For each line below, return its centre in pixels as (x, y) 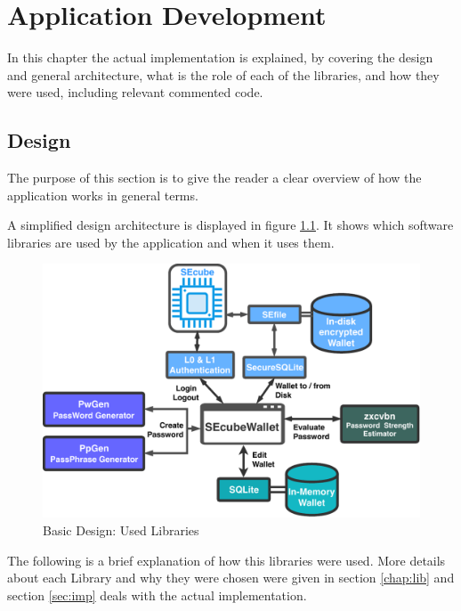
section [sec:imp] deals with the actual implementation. (157, 595)
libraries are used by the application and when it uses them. (171, 242)
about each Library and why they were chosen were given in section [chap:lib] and (231, 578)
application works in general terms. (103, 195)
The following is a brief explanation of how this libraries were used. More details (226, 560)
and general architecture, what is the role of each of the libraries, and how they (223, 74)
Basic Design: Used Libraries (121, 530)
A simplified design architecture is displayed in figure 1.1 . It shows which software (230, 225)
